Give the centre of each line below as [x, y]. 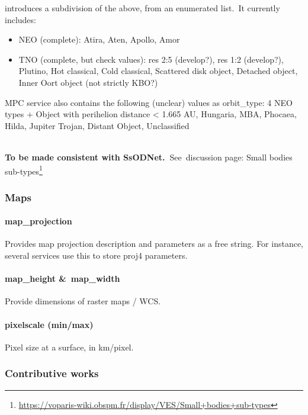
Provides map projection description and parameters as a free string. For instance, [154, 244]
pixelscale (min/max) [49, 324]
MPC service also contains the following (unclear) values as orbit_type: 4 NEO [149, 102]
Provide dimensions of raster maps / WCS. [83, 301]
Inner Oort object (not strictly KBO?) [88, 82]
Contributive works [52, 373]
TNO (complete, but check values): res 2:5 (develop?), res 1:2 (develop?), [151, 59]
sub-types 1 [24, 170]
